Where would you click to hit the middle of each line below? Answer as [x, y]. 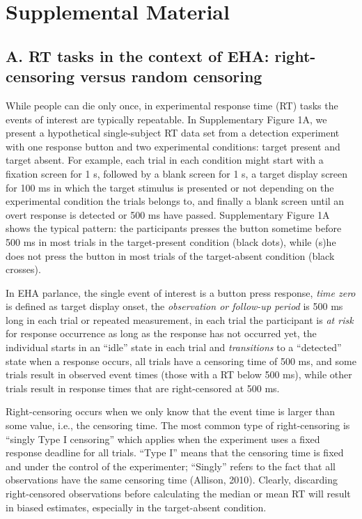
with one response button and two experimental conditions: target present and [173, 146]
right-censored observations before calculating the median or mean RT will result [178, 493]
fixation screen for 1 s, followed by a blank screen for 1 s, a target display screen [177, 173]
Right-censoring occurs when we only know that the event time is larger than [171, 411]
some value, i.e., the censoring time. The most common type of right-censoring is [178, 425]
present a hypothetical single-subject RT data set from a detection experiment [173, 133]
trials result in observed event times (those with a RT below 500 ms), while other [179, 374]
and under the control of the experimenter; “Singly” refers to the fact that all [171, 466]
